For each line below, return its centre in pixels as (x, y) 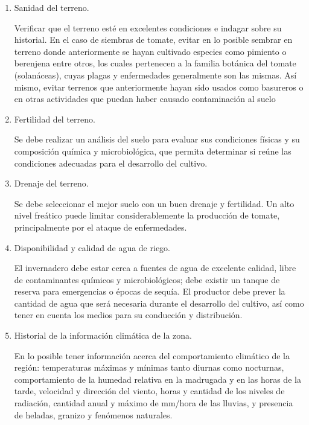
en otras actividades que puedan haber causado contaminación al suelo (145, 99)
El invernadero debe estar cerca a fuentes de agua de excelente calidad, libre (155, 268)
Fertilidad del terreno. (55, 119)
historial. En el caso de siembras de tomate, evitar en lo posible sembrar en (153, 40)
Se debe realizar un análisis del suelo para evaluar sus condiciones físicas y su (157, 139)
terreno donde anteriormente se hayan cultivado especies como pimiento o (150, 51)
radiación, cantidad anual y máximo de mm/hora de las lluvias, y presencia (154, 403)
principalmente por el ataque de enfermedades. (100, 227)
